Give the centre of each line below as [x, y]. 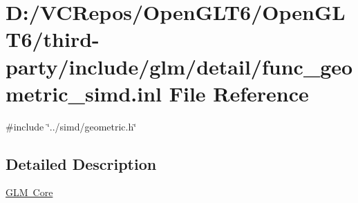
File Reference [239, 93]
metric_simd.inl [84, 93]
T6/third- [53, 39]
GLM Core [29, 192]
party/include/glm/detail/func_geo [179, 66]
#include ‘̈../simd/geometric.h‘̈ [71, 126]
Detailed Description [81, 163]
